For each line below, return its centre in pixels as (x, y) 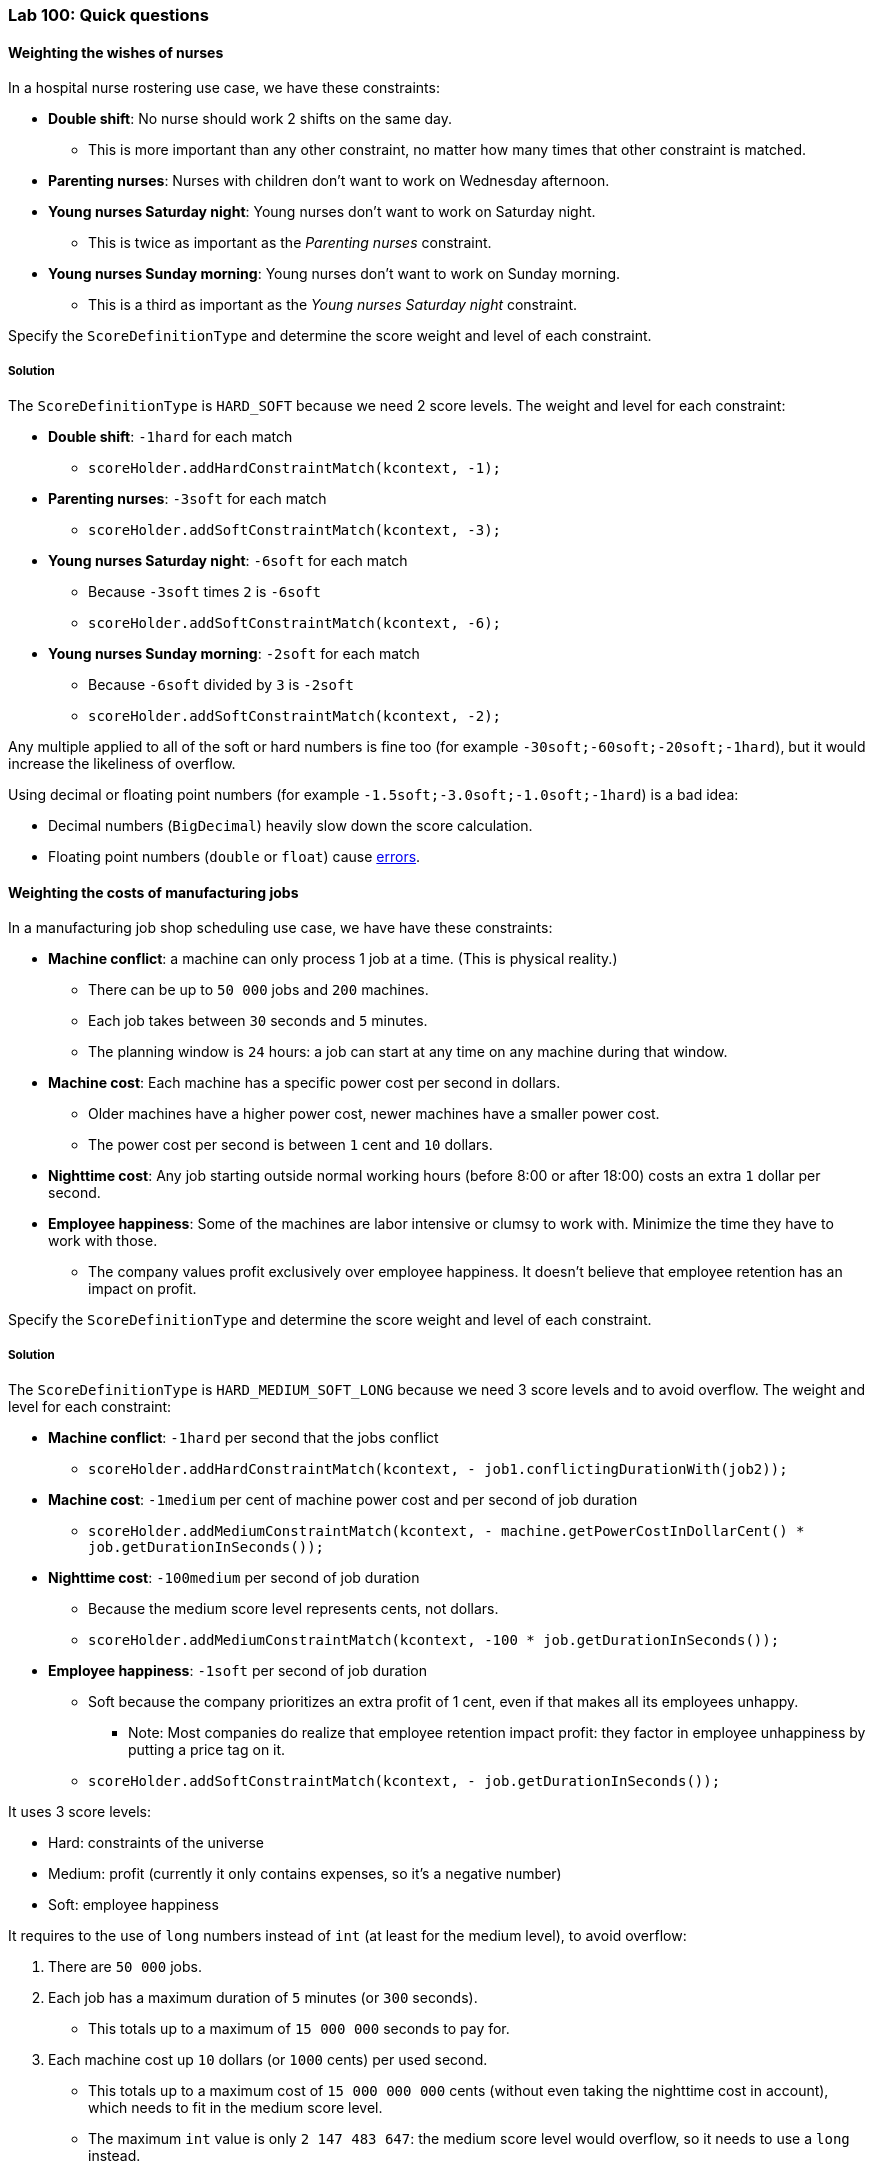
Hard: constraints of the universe (156, 1842)
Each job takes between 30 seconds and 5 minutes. (258, 1021)
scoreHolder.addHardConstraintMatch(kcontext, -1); (295, 468)
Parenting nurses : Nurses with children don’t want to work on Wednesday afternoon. (329, 181)
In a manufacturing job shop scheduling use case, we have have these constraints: (280, 928)
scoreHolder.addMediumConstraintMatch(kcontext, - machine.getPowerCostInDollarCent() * (446, 1531)
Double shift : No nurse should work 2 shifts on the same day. (250, 119)
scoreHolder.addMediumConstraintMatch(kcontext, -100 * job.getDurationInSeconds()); (434, 1640)
